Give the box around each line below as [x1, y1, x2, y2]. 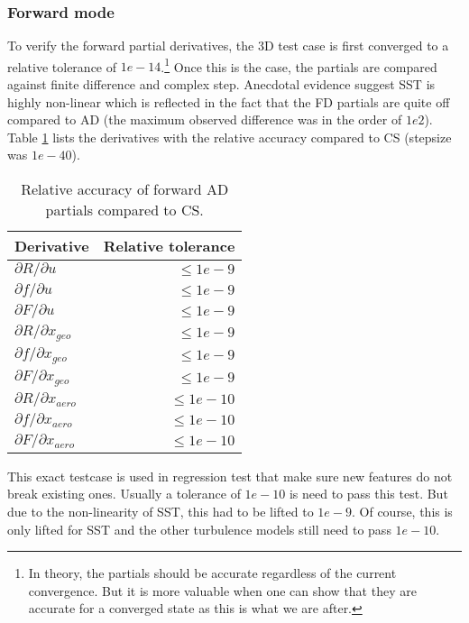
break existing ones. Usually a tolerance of [7, 484, 241, 503]
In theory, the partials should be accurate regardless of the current [28, 563, 397, 582]
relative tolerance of [7, 57, 117, 76]
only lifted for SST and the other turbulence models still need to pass [7, 519, 391, 538]
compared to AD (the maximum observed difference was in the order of [7, 110, 402, 129]
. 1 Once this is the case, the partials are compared [161, 54, 437, 76]
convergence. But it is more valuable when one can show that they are [28, 581, 417, 600]
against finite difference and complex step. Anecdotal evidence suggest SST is [7, 75, 436, 94]
